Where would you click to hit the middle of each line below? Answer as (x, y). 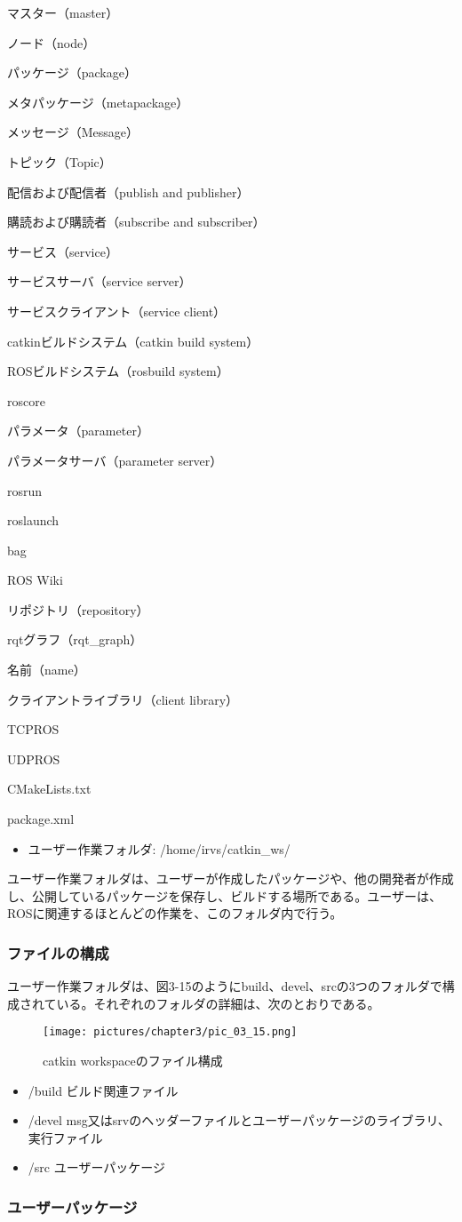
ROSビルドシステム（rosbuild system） (118, 371)
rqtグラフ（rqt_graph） (75, 639)
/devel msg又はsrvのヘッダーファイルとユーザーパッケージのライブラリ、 (239, 1120)
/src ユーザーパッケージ (96, 1167)
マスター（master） (63, 12)
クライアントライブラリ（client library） (123, 699)
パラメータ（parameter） (78, 431)
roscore (26, 400)
